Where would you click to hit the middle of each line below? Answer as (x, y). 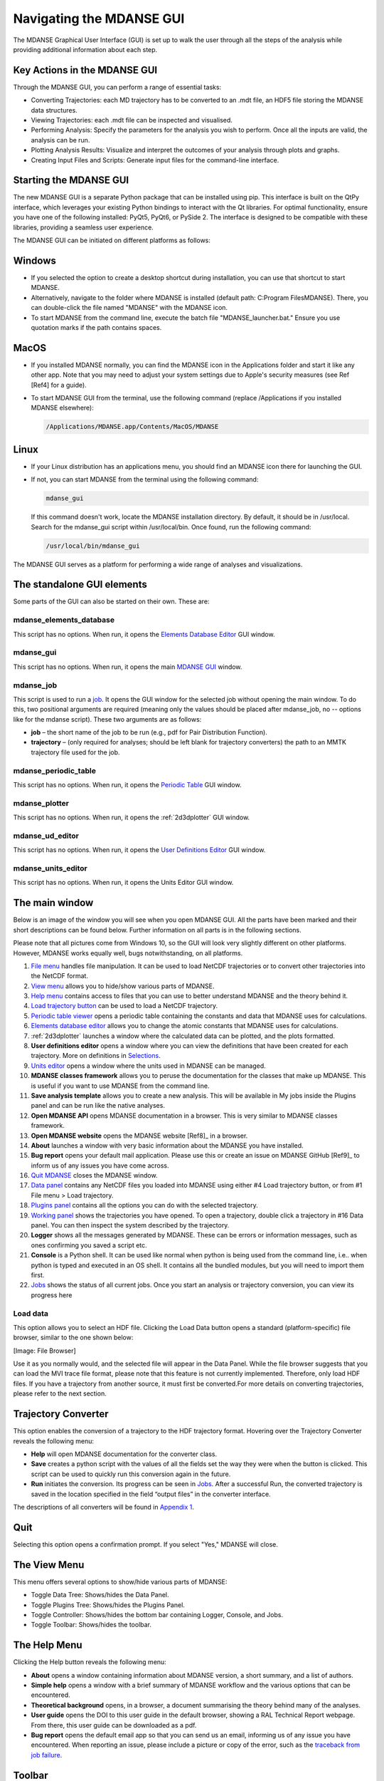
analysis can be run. (60, 140)
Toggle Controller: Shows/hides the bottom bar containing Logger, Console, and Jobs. (157, 1614)
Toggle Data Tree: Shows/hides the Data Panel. (100, 1595)
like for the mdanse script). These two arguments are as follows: (107, 719)
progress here (52, 1295)
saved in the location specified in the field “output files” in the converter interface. (151, 1494)
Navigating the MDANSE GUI (99, 19)
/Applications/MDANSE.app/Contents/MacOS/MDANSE (132, 427)
